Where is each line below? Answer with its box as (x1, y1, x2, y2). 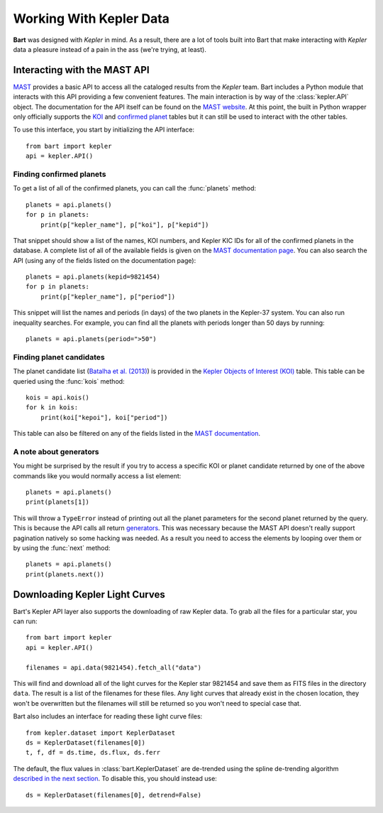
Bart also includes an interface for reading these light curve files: (13, 712, 203, 721)
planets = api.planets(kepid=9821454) (26, 273, 161, 281)
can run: (13, 617, 38, 625)
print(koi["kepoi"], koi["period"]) (40, 413, 168, 421)
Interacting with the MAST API (13, 64, 150, 76)
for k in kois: (26, 404, 79, 411)
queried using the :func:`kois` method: (13, 377, 125, 385)
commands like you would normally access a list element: (13, 471, 182, 480)
